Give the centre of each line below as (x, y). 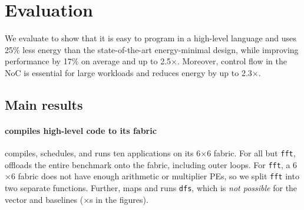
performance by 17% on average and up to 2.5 (88, 61)
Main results (44, 104)
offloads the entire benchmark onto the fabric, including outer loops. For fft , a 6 (151, 164)
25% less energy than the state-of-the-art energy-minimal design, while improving (152, 49)
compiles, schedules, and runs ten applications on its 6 (103, 153)
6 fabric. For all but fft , (251, 153)
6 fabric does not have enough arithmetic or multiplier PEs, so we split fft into (155, 176)
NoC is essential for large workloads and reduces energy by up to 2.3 (128, 72)
